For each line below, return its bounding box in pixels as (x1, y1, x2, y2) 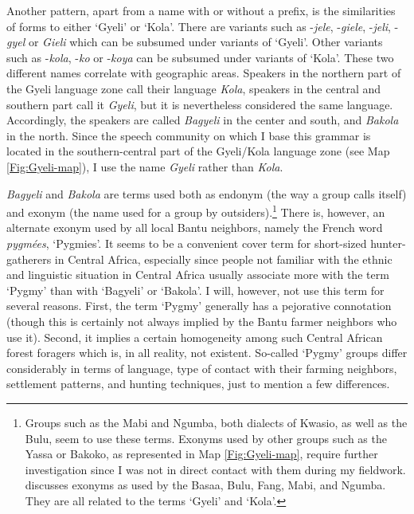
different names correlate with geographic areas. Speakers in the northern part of (6, 65, 401, 81)
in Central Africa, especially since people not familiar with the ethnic (54, 250, 393, 267)
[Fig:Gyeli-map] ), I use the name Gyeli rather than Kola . (6, 158, 283, 175)
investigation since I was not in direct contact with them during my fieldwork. (25, 461, 406, 477)
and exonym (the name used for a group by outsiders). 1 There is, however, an (6, 202, 385, 220)
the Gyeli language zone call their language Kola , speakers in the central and (6, 80, 381, 96)
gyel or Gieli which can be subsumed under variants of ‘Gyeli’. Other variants (6, 33, 383, 50)
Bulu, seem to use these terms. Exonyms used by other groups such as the (25, 430, 387, 446)
